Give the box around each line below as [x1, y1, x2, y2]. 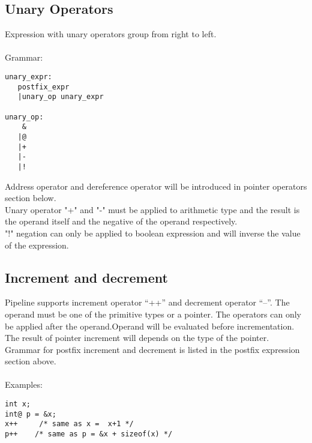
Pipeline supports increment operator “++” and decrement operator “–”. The [5, 296, 290, 309]
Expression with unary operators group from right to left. [5, 28, 217, 40]
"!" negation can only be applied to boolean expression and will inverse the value [5, 226, 301, 239]
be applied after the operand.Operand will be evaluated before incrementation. [5, 319, 295, 332]
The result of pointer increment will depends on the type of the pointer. [5, 331, 269, 344]
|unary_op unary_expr [17, 92, 104, 101]
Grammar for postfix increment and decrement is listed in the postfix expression [5, 343, 300, 355]
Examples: [5, 378, 43, 391]
